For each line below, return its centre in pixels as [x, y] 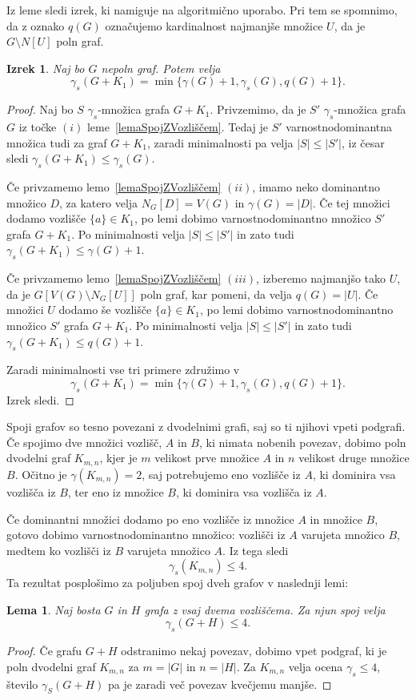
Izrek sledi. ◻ [40, 399]
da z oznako [36, 25]
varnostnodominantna [339, 126]
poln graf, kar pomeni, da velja [216, 294]
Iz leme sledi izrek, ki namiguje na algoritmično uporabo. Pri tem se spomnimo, [202, 10]
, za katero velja [99, 202]
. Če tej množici [351, 202]
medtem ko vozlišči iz [59, 550]
